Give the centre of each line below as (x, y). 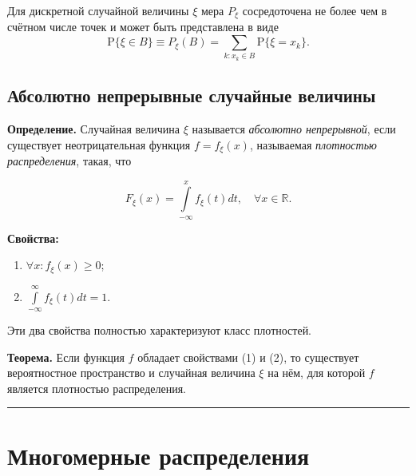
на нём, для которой (317, 373)
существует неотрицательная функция (99, 144)
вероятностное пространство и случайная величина (131, 373)
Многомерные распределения (158, 455)
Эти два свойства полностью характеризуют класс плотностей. (160, 330)
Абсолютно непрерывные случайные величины (192, 95)
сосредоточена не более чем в (315, 10)
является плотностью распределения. (97, 388)
